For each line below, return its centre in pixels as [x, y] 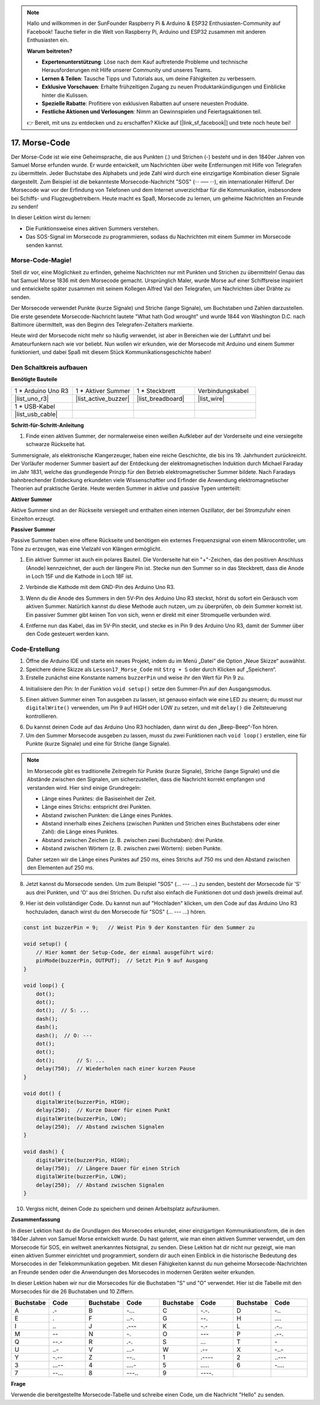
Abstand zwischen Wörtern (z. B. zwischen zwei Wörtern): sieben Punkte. [132, 849]
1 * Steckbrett [156, 391]
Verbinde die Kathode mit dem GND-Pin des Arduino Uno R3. [100, 587]
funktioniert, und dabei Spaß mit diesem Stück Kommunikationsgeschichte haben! [111, 352]
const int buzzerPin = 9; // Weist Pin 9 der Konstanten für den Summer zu [139, 927]
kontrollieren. [42, 716]
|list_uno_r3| [32, 398]
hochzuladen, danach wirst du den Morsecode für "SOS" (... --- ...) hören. [116, 912]
